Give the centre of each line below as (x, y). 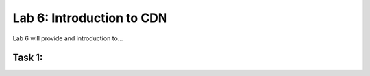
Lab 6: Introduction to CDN (90, 18)
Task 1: (28, 58)
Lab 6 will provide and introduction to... (68, 38)
